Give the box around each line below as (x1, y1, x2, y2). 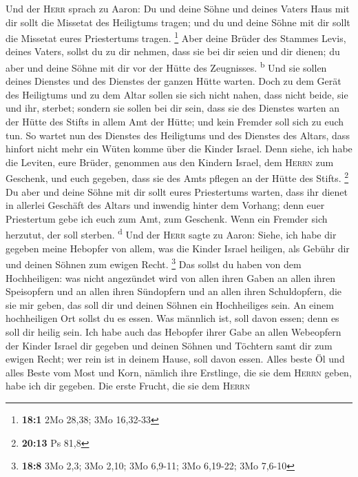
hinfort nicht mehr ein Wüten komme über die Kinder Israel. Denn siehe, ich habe (6, 141, 352, 156)
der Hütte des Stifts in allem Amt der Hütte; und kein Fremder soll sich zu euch (6, 114, 344, 129)
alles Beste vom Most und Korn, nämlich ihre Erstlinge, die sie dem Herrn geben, (6, 365, 352, 379)
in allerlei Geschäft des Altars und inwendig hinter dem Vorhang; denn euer (6, 198, 325, 212)
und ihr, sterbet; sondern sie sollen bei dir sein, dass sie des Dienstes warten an (6, 101, 339, 115)
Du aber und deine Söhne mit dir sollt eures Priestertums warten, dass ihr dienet (6, 184, 348, 199)
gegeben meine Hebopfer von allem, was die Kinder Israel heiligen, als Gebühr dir (6, 241, 350, 255)
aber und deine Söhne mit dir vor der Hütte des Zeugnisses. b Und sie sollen (6, 59, 327, 74)
